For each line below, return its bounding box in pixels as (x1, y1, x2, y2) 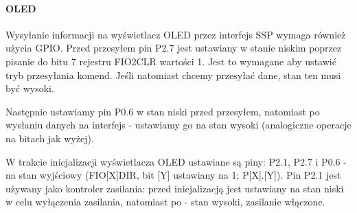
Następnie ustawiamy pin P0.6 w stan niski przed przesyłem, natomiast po (5, 104, 320, 118)
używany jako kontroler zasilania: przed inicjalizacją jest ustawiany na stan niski (5, 181, 344, 195)
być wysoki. (5, 81, 54, 96)
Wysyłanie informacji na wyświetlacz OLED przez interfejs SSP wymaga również (5, 27, 346, 41)
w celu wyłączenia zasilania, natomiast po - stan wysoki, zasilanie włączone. (5, 194, 325, 209)
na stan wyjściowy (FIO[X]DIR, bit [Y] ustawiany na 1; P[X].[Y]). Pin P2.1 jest (5, 168, 341, 182)
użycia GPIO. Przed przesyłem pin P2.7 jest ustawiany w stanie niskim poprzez (5, 41, 342, 55)
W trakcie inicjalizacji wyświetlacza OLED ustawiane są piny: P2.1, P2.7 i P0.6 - (5, 154, 347, 168)
